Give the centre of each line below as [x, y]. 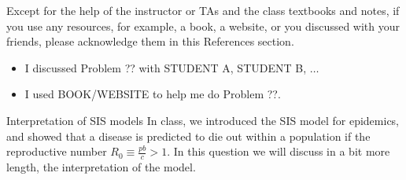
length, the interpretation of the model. [101, 166]
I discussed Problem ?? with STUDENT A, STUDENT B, [166, 67]
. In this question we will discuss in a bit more [279, 151]
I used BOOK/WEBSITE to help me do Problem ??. [153, 94]
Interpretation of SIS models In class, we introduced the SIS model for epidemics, [203, 120]
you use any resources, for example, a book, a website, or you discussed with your [203, 26]
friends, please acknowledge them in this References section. [150, 41]
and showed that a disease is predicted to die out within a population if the [188, 136]
